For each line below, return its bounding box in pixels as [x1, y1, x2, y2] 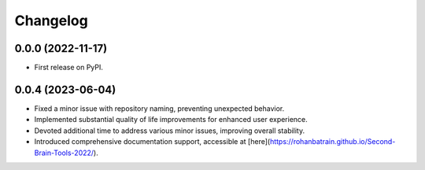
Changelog [14, 12, 88, 29]
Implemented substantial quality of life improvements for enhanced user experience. [34, 115, 309, 124]
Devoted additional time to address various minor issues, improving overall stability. [34, 126, 305, 135]
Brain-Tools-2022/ [34, 148, 94, 157]
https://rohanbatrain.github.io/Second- [269, 137, 396, 146]
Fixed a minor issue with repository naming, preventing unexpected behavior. [34, 103, 285, 113]
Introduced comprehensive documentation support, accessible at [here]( [34, 137, 271, 146]
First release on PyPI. [34, 63, 104, 72]
